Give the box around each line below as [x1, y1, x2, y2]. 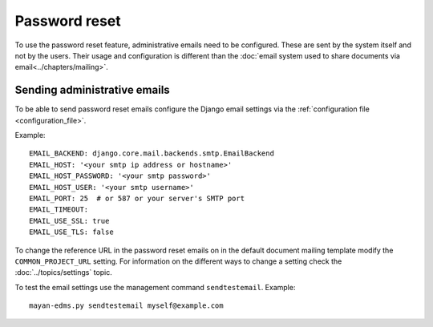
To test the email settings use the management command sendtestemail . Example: [14, 282, 296, 292]
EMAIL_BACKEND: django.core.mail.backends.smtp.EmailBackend [29, 149, 274, 158]
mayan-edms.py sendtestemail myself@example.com [29, 301, 224, 310]
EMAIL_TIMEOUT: [29, 205, 89, 214]
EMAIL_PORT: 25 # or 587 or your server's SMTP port [29, 193, 245, 203]
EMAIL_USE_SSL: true [29, 216, 110, 225]
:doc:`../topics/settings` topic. [14, 268, 112, 277]
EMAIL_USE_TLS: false [29, 228, 114, 236]
